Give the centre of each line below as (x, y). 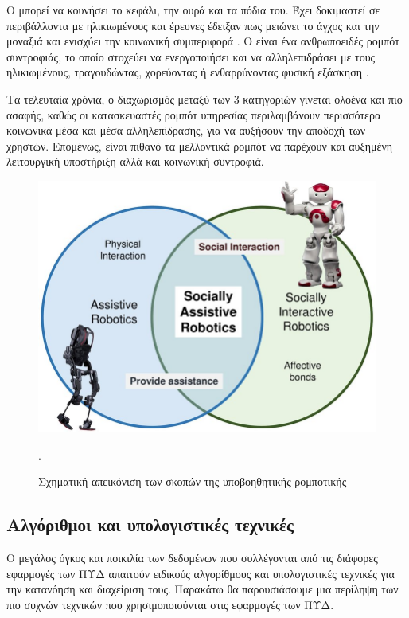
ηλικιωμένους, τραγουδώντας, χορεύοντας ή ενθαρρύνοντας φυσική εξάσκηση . (188, 72)
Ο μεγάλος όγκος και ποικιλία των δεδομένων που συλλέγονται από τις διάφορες (192, 558)
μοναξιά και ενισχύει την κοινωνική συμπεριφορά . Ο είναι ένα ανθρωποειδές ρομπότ (203, 41)
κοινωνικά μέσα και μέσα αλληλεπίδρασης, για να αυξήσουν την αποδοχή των (186, 130)
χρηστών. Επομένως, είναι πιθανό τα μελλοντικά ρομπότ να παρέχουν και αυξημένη (200, 145)
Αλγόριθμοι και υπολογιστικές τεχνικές (150, 524)
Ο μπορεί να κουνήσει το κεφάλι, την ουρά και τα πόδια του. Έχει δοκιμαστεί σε (193, 10)
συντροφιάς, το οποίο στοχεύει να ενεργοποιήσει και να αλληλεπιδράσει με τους (191, 56)
